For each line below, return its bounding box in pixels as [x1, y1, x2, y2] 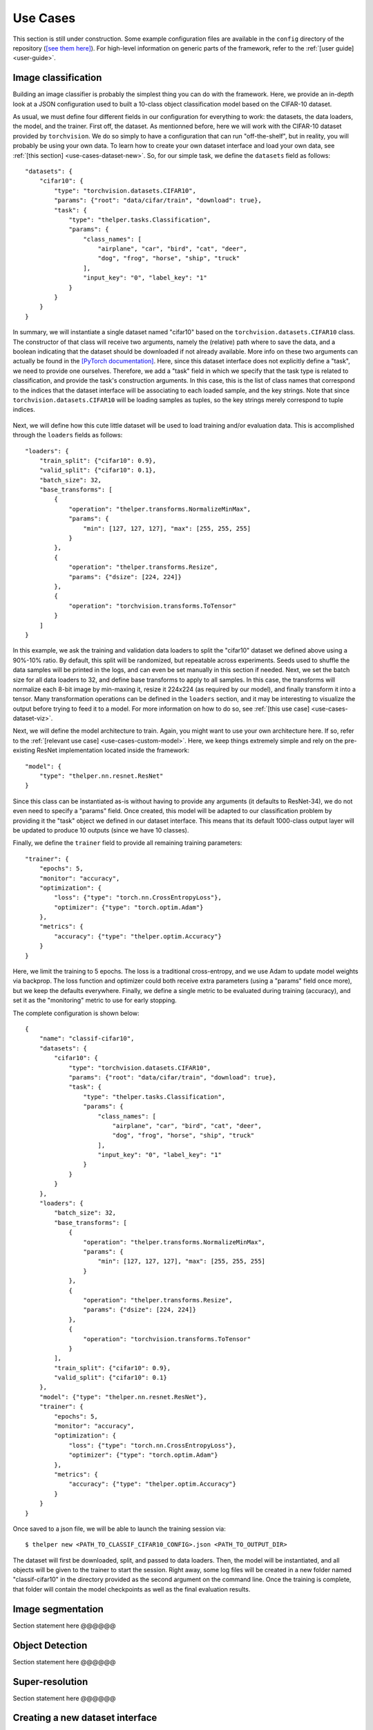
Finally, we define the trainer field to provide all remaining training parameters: [12, 839, 242, 847]
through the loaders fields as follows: [12, 431, 123, 439]
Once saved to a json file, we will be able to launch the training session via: [12, 1524, 226, 1533]
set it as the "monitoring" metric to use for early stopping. [12, 996, 178, 1005]
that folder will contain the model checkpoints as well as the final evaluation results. [12, 1585, 251, 1593]
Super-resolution [12, 1675, 88, 1688]
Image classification [12, 72, 102, 84]
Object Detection [12, 1639, 88, 1651]
